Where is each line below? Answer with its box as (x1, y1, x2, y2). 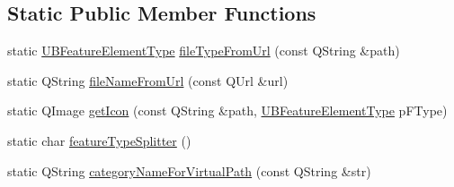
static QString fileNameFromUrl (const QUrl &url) (7, 71, 289, 89)
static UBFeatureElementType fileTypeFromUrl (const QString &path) (7, 41, 400, 60)
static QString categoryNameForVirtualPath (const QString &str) (7, 161, 371, 180)
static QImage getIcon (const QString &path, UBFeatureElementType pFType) (7, 101, 448, 120)
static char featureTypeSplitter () (7, 131, 191, 149)
